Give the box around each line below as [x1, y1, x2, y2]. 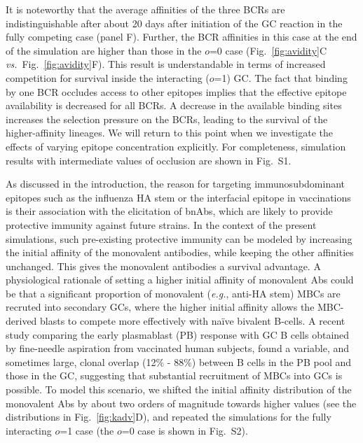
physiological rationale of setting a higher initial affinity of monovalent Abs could [6, 272, 354, 287]
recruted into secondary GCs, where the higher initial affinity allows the [6, 300, 315, 314]
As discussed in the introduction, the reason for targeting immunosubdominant [6, 176, 345, 191]
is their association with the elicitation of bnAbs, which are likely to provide [6, 204, 333, 218]
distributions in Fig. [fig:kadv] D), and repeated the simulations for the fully [6, 409, 331, 424]
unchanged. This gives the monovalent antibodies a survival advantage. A [6, 258, 321, 273]
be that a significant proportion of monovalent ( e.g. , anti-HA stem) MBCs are [6, 286, 341, 300]
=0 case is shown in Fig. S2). [121, 423, 248, 437]
